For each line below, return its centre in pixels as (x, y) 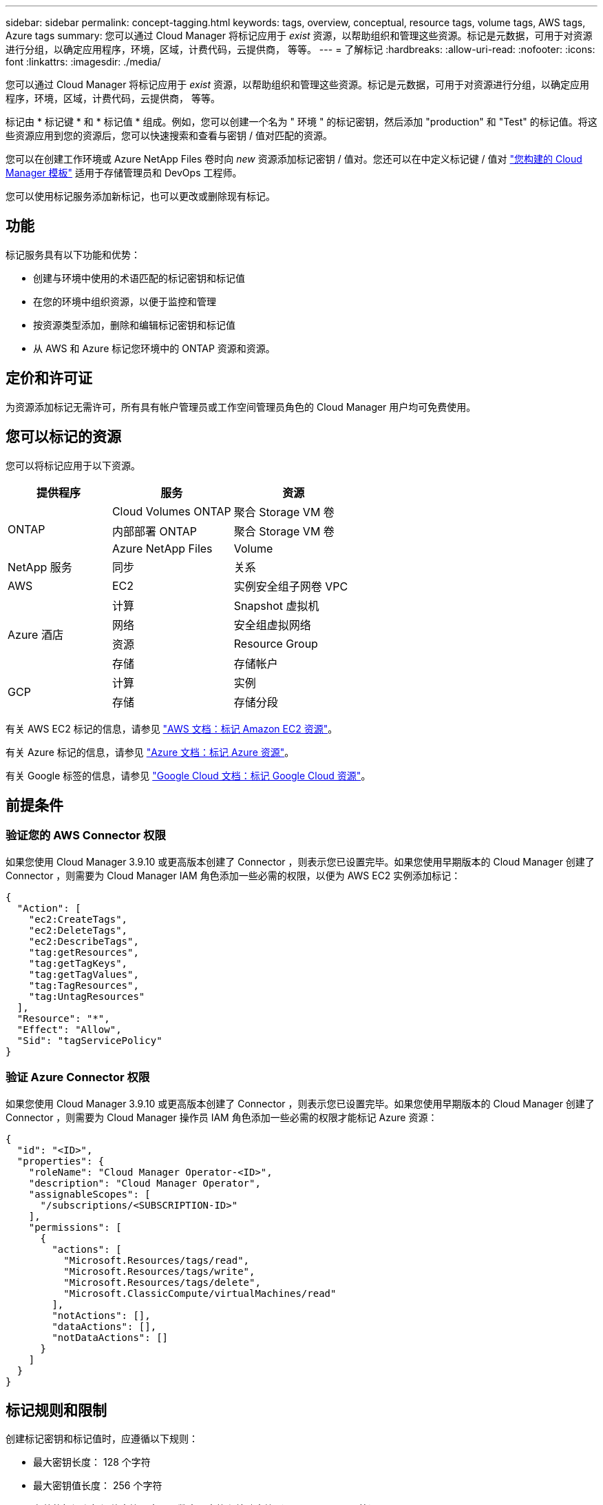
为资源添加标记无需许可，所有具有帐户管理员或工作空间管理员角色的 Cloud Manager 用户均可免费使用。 (241, 407)
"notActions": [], (101, 1315)
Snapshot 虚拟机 (276, 605)
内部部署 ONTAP (154, 531)
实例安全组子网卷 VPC (291, 586)
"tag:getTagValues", (84, 974)
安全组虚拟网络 (272, 625)
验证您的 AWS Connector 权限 (86, 836)
